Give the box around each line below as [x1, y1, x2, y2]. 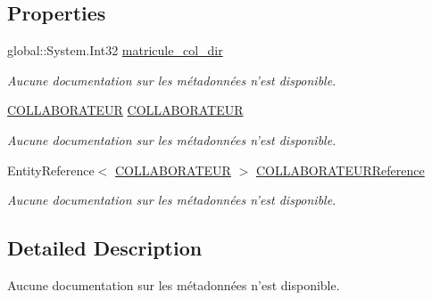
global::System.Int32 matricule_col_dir [7, 41, 223, 60]
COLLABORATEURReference [255, 160, 425, 179]
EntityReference [7, 160, 95, 179]
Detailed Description [7, 234, 203, 262]
